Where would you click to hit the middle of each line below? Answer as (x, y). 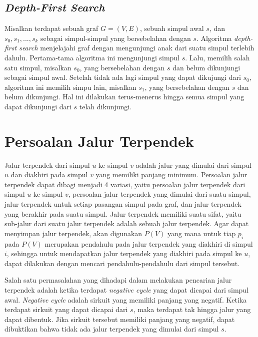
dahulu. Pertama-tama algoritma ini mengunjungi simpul (92, 57)
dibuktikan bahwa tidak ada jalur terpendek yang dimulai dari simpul (112, 329)
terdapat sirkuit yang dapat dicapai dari (66, 309)
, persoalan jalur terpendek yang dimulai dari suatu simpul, (159, 194)
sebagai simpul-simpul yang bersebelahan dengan (116, 38)
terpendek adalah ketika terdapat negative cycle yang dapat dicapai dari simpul (127, 290)
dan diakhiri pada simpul (49, 174)
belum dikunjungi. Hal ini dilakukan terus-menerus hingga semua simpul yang (124, 97)
